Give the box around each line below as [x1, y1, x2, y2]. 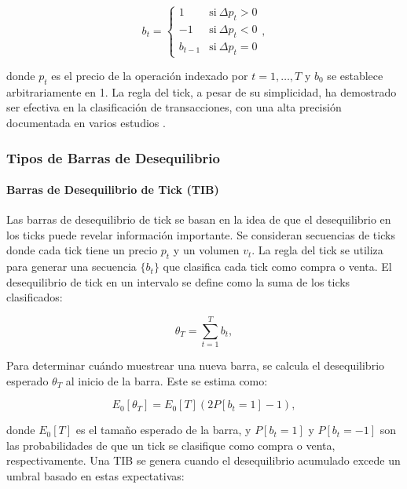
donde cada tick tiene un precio [6, 242, 158, 258]
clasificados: [6, 289, 63, 305]
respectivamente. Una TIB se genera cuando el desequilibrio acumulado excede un [6, 452, 401, 469]
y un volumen [173, 242, 240, 258]
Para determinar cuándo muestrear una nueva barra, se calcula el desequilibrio [6, 357, 385, 374]
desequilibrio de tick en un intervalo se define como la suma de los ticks [6, 273, 350, 290]
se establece [327, 68, 383, 83]
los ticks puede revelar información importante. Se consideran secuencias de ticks [6, 226, 395, 243]
